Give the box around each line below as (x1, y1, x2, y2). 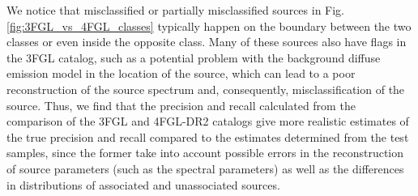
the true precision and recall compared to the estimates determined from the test (6, 128, 409, 145)
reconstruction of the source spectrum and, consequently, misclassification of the (6, 80, 405, 97)
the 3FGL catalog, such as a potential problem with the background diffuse (6, 49, 381, 66)
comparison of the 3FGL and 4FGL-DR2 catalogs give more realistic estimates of (6, 113, 409, 130)
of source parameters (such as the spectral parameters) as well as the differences (6, 160, 404, 177)
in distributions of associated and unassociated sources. (6, 176, 280, 193)
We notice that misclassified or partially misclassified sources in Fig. (6, 2, 345, 18)
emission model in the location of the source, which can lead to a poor (6, 65, 356, 82)
